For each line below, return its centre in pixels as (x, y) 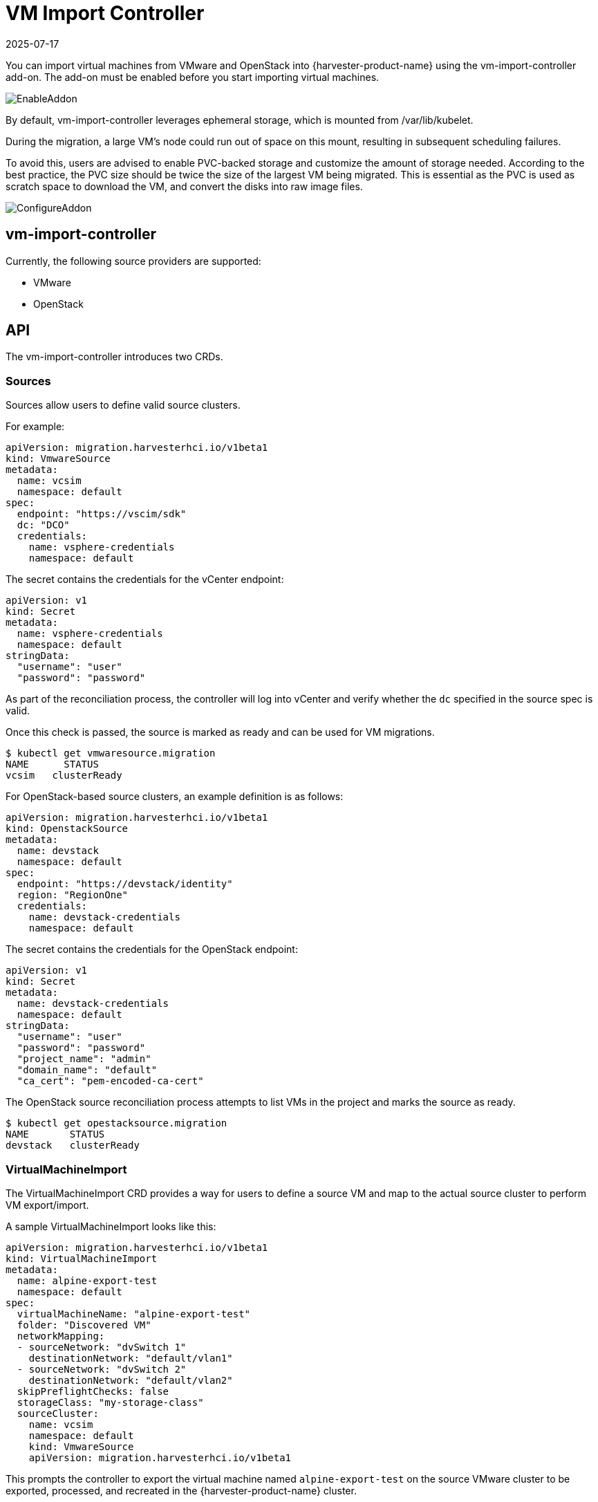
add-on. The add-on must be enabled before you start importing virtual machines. (193, 77)
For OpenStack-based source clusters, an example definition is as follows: (175, 797)
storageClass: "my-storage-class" (110, 1402)
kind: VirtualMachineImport (82, 1258)
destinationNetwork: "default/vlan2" (131, 1380)
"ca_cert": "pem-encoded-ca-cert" (110, 1081)
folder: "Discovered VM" (84, 1325)
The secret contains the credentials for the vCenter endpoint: (145, 580)
